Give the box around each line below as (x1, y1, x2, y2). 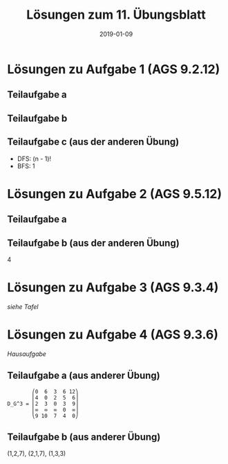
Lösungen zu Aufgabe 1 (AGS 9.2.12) (7, 61, 220, 77)
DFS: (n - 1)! (17, 154, 52, 163)
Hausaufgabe (7, 350, 47, 358)
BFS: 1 (17, 161, 35, 170)
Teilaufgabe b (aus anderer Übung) (7, 431, 161, 443)
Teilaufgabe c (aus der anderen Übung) (7, 136, 180, 148)
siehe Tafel (7, 302, 39, 311)
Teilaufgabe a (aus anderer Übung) (7, 370, 160, 382)
